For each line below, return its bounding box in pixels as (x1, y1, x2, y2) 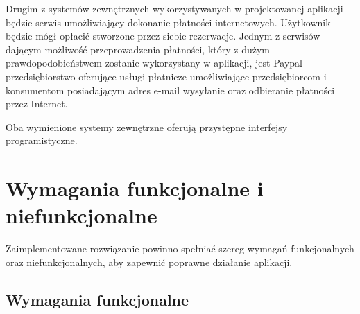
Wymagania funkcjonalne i (6, 174, 264, 202)
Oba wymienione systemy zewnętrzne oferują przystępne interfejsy (6, 119, 288, 134)
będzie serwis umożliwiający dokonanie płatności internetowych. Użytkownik (6, 15, 331, 29)
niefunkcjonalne (6, 201, 157, 229)
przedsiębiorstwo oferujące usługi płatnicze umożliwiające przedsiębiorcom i (6, 69, 327, 83)
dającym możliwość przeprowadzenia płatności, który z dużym (6, 42, 271, 56)
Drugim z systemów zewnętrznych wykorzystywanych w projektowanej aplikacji (6, 1, 343, 15)
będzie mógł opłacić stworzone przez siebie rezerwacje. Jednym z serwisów (6, 28, 320, 43)
